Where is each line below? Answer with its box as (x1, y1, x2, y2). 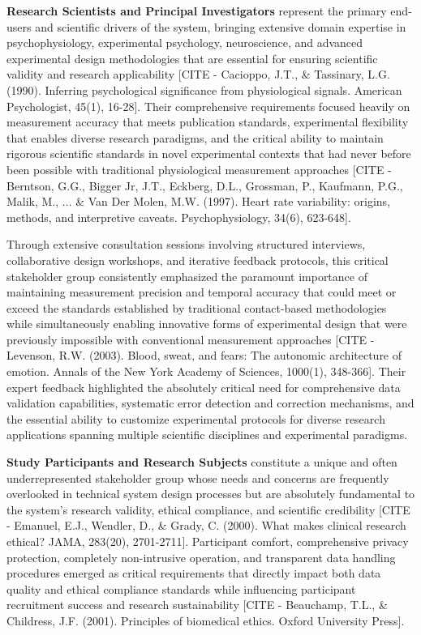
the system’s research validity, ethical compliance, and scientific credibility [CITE (6, 501, 410, 518)
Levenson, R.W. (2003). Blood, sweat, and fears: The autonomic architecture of (6, 347, 402, 364)
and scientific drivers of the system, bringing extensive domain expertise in (35, 18, 406, 35)
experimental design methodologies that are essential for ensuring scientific (6, 49, 378, 66)
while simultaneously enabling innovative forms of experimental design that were (6, 315, 407, 332)
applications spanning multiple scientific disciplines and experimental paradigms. (6, 426, 408, 443)
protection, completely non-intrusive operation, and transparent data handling (6, 548, 396, 565)
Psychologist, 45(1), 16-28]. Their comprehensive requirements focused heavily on (6, 97, 410, 114)
